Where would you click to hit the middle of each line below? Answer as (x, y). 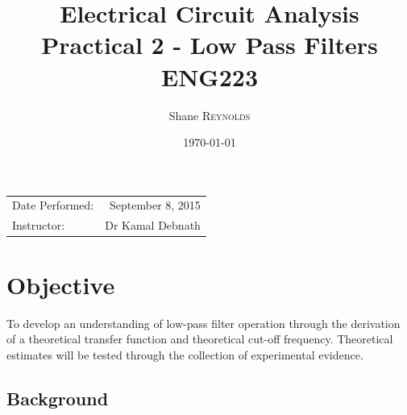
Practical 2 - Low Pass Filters (210, 45)
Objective (61, 284)
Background (58, 398)
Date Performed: (53, 205)
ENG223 (210, 76)
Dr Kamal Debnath (153, 225)
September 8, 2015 (155, 205)
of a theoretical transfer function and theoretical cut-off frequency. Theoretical (200, 339)
